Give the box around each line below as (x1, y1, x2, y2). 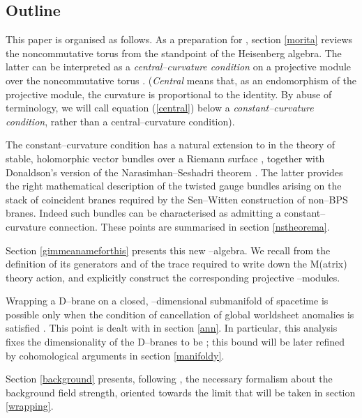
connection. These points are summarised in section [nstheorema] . (49, 219, 330, 233)
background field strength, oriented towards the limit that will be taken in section (6, 385, 356, 399)
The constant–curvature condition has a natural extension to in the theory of (6, 137, 335, 152)
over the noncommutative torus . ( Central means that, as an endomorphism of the (6, 72, 357, 87)
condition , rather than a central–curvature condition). (6, 114, 235, 128)
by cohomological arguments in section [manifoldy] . (6, 348, 225, 362)
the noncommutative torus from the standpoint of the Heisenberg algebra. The (6, 45, 342, 60)
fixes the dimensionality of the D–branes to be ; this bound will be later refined (6, 334, 345, 349)
